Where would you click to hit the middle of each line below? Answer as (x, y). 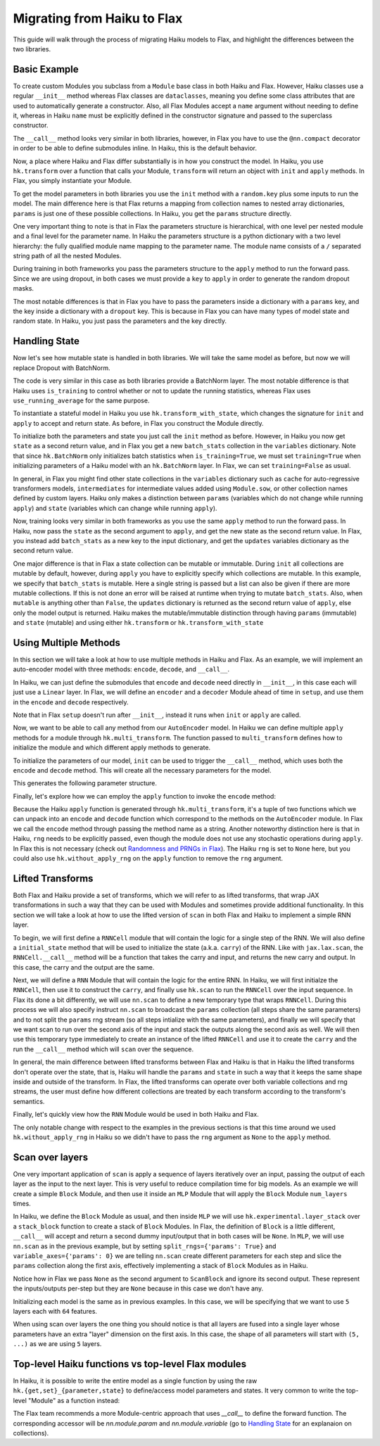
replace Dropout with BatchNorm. (62, 368)
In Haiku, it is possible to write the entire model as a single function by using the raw (135, 1381)
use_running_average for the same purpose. (81, 400)
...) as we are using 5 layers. (57, 1344)
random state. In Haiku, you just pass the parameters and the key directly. (120, 321)
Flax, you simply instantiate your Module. (72, 181)
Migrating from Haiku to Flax (98, 18)
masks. (24, 288)
